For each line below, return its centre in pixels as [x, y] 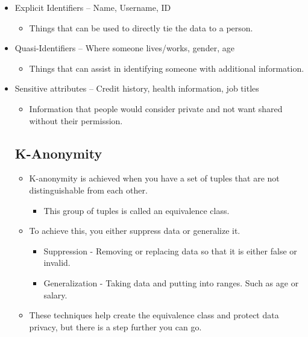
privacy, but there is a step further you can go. [115, 326]
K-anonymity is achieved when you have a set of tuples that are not [154, 178]
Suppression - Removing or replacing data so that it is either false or [170, 250]
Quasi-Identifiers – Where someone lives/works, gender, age [124, 48]
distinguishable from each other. [88, 190]
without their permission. [76, 120]
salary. [55, 294]
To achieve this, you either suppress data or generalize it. [135, 231]
